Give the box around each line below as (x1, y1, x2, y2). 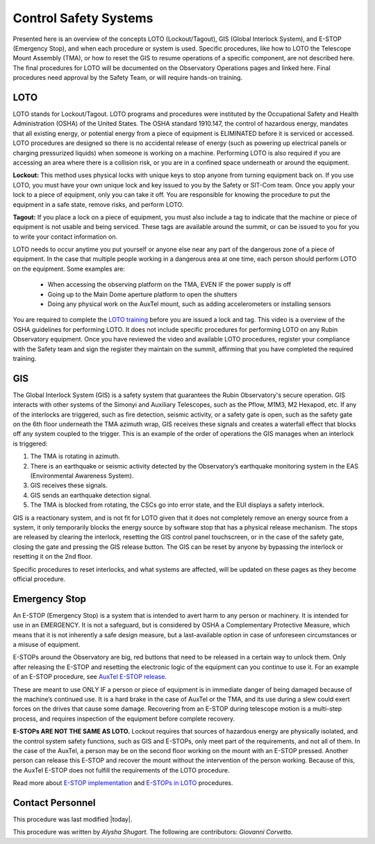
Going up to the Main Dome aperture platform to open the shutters (47, 290, 237, 298)
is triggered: (12, 439, 48, 448)
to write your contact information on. (12, 233, 118, 241)
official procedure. (12, 575, 66, 583)
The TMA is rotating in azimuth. (30, 452, 121, 461)
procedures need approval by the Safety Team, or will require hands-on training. (12, 74, 243, 82)
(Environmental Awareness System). (30, 472, 134, 480)
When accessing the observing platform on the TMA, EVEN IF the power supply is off (47, 280, 292, 289)
